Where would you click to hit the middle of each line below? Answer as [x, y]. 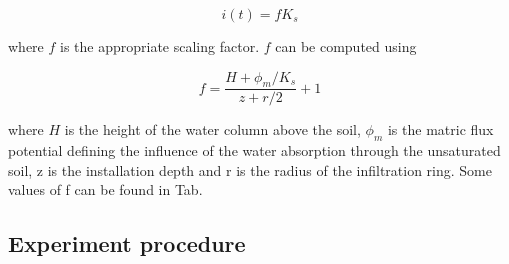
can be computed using [346, 46]
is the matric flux [440, 129]
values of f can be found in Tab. [105, 189]
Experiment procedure [127, 243]
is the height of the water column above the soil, [212, 129]
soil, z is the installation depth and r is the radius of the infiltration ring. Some [250, 169]
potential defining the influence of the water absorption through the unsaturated [254, 150]
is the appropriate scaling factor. [160, 46]
